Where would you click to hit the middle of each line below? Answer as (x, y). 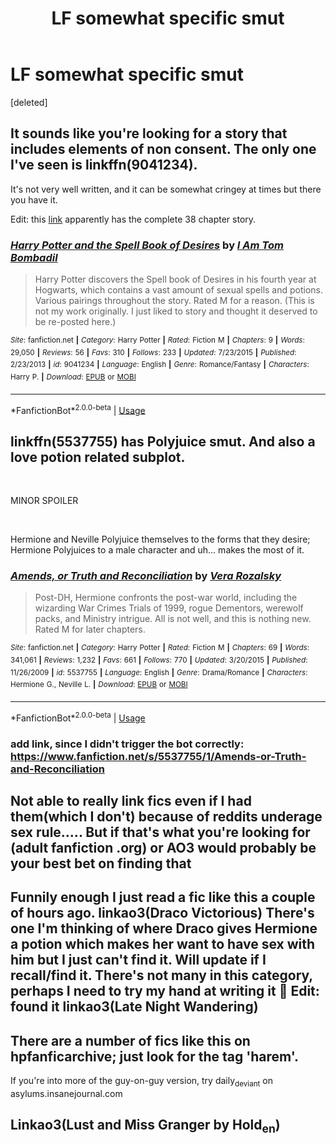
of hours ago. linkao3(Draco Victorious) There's (162, 913)
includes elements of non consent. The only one (163, 149)
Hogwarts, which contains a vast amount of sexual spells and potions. (179, 290)
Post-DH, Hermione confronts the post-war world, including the (166, 598)
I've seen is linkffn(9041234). (104, 165)
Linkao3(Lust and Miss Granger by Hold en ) (145, 1126)
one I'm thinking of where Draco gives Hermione (164, 928)
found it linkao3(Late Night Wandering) (134, 1007)
